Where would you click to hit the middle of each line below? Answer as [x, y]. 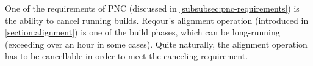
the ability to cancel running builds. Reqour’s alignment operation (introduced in [157, 20]
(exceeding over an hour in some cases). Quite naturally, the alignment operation [156, 44]
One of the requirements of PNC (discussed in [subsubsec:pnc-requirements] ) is [152, 8]
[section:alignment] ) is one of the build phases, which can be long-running [142, 32]
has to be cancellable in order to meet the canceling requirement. [127, 56]
